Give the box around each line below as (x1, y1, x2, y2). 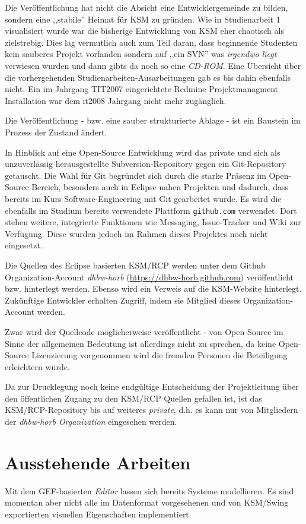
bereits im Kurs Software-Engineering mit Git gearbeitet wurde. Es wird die (5, 192, 282, 204)
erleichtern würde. (5, 360, 70, 373)
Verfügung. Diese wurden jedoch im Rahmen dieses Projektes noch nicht (5, 227, 268, 239)
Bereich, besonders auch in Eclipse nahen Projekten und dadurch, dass (31, 181, 288, 193)
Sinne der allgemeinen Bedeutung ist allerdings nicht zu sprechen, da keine (5, 337, 276, 349)
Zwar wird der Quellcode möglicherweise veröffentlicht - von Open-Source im (5, 325, 283, 337)
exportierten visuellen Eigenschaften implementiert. (5, 507, 192, 520)
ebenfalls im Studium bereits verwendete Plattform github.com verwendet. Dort (5, 204, 297, 216)
